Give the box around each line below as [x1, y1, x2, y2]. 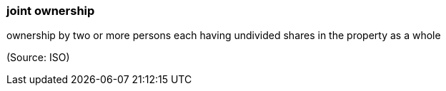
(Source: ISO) [6, 51, 70, 64]
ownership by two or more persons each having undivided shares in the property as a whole [6, 29, 441, 42]
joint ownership [6, 4, 95, 18]
